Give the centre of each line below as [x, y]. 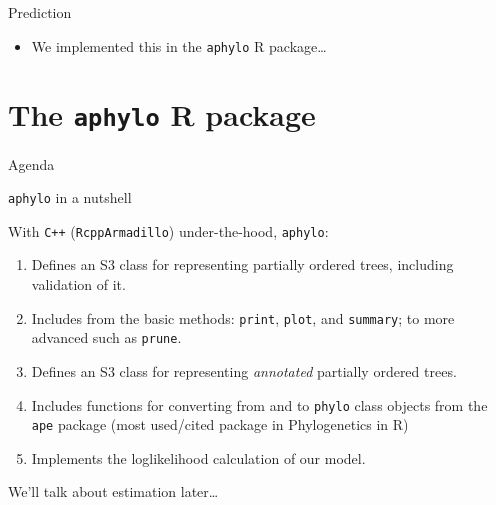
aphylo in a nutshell [70, 197]
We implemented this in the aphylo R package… [179, 45]
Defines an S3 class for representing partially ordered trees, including [242, 264]
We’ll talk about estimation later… [113, 491]
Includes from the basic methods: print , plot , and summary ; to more [243, 317]
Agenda [31, 163]
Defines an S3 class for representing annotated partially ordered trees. [244, 370]
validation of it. [78, 284]
